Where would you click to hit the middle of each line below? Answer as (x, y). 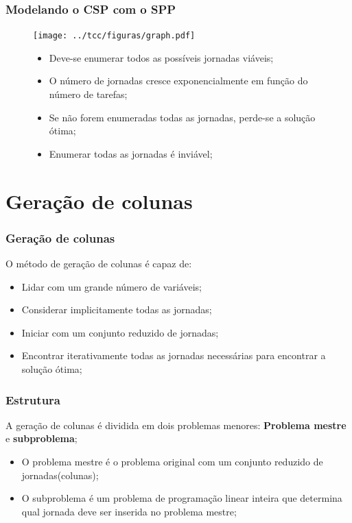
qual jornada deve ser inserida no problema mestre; (129, 511)
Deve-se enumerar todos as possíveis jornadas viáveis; (161, 57)
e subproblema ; (42, 438)
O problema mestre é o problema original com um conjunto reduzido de (172, 461)
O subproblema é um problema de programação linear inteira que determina (182, 498)
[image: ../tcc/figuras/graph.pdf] (114, 36)
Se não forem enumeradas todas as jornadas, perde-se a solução (182, 117)
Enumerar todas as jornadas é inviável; (131, 153)
